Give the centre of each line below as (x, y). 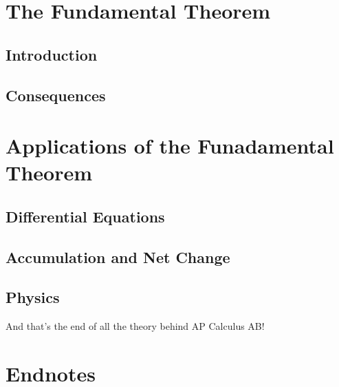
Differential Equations (85, 216)
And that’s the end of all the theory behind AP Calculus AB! (135, 326)
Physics (33, 297)
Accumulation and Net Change (118, 257)
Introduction (52, 54)
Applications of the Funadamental (170, 146)
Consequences (56, 95)
